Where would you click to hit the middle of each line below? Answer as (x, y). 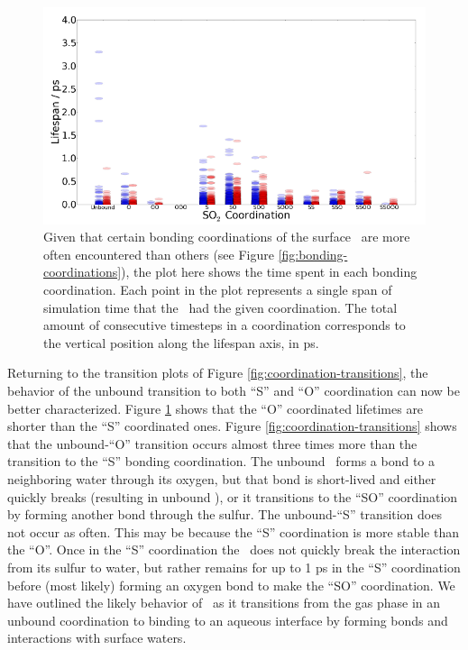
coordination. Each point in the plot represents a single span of (218, 290)
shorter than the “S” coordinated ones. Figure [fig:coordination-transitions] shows (232, 426)
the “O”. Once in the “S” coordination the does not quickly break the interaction (234, 549)
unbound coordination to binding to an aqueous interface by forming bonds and (228, 620)
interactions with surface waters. (97, 638)
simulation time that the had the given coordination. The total (220, 307)
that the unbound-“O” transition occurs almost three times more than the (212, 443)
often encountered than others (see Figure (159, 254)
